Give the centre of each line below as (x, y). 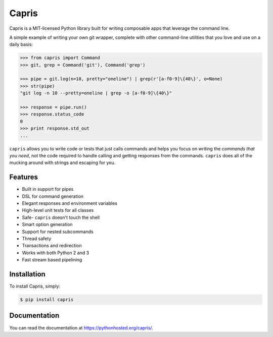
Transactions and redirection (52, 246)
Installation (27, 274)
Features (24, 177)
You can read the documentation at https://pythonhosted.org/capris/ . (81, 327)
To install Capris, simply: (35, 286)
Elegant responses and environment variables (70, 203)
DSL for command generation (53, 196)
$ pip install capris (47, 300)
